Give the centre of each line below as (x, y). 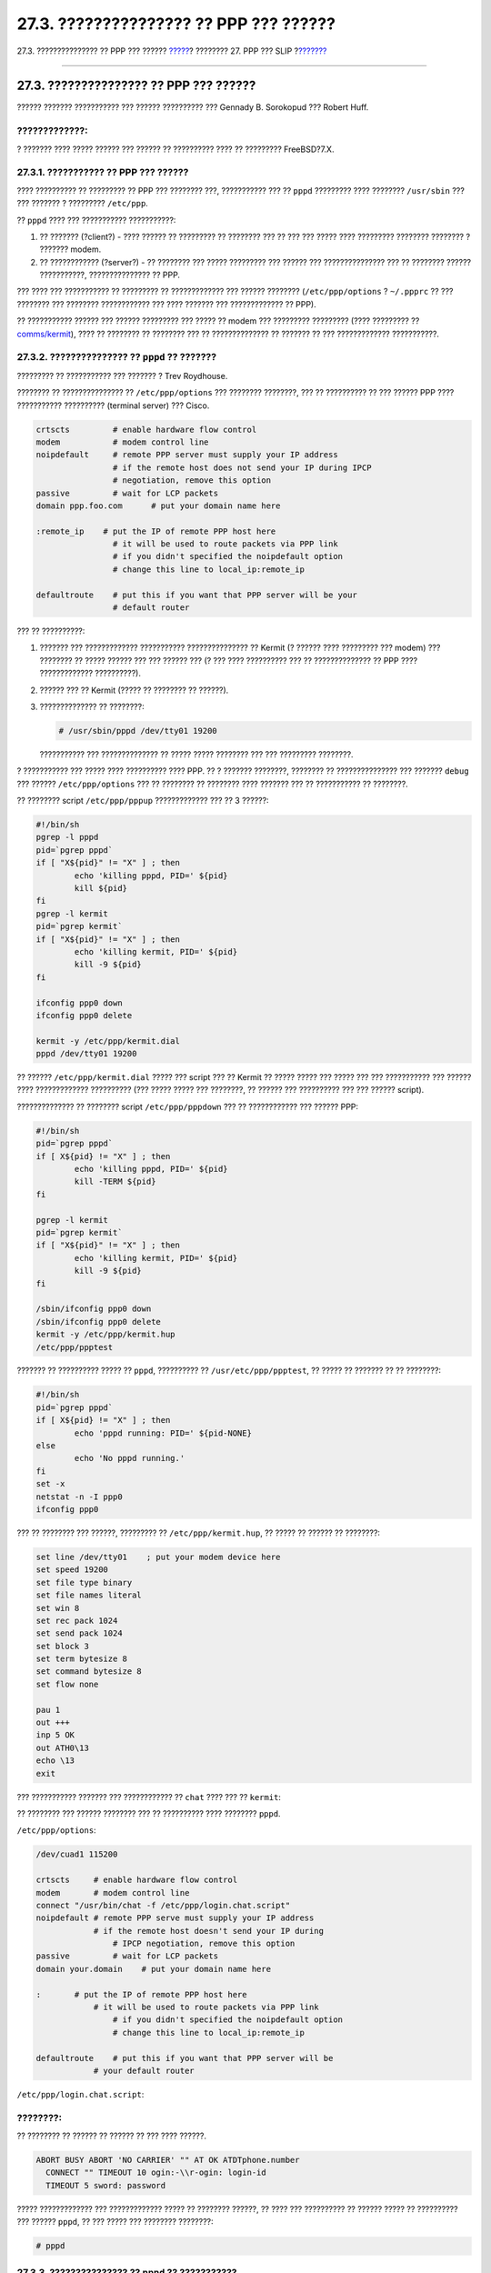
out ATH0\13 (63, 1747)
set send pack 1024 (79, 1633)
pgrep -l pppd (67, 837)
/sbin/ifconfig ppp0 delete (98, 1322)
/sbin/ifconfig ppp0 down (94, 1309)
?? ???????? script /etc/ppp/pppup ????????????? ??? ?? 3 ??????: (143, 801)
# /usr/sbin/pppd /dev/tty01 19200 (138, 731)
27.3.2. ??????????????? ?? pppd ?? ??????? (117, 357)
